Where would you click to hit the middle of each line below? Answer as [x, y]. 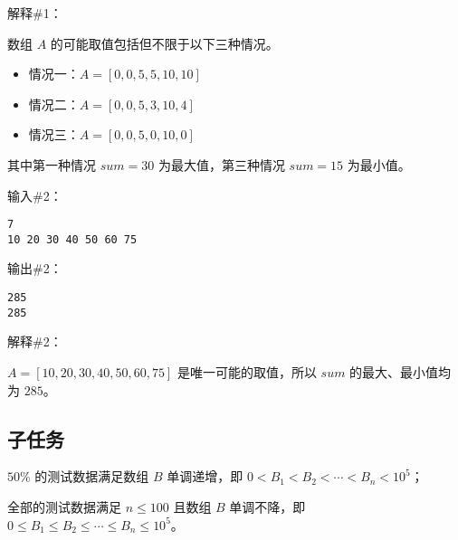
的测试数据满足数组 [92, 476]
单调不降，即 [267, 506]
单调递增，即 [205, 476]
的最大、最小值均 [401, 371]
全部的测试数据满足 [64, 506]
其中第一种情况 [52, 164]
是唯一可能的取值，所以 [247, 371]
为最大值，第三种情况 [221, 164]
